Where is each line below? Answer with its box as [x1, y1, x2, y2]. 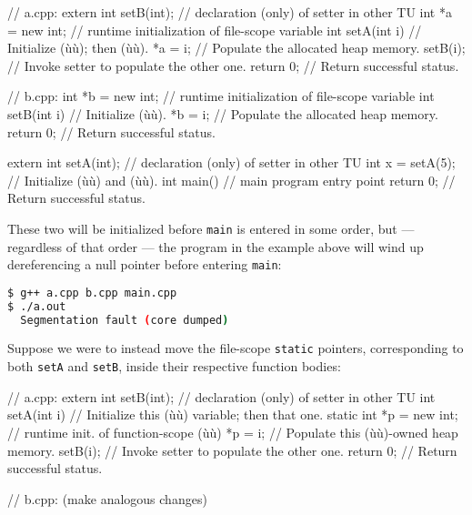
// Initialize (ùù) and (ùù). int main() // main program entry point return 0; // [7, 170, 456, 189]
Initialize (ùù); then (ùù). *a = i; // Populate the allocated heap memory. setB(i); [7, 38, 466, 57]
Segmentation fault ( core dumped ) [20, 313, 229, 327]
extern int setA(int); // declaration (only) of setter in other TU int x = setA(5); [7, 153, 456, 172]
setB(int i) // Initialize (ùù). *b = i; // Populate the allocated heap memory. [7, 104, 438, 123]
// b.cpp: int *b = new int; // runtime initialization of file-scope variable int [7, 86, 435, 106]
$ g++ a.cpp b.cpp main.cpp [7, 286, 177, 299]
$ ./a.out [7, 299, 66, 313]
